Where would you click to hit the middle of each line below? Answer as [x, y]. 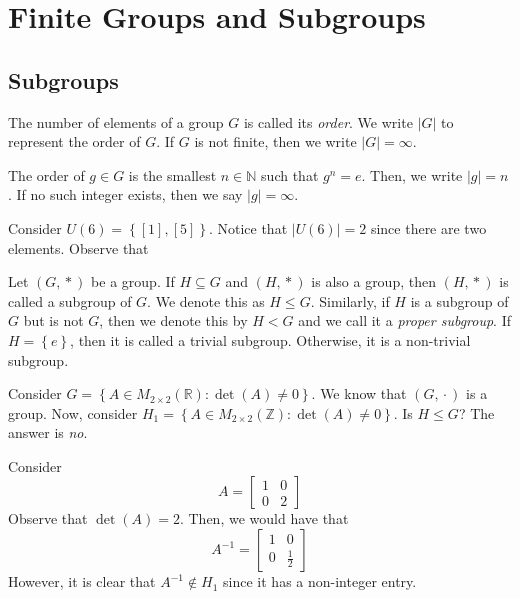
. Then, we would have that [264, 518]
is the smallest [172, 174]
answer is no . [48, 432]
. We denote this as [206, 300]
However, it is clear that [82, 581]
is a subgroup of [459, 300]
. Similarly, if [350, 300]
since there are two [428, 227]
